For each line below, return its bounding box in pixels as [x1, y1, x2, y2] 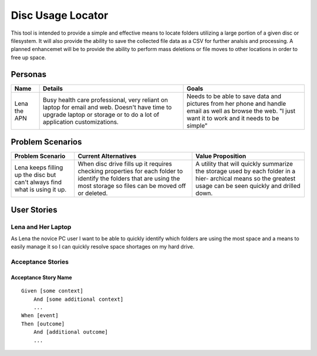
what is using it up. [14, 186, 67, 194]
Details [43, 84, 63, 92]
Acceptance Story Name [11, 274, 73, 281]
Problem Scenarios [11, 137, 82, 147]
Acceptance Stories [11, 258, 69, 266]
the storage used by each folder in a [195, 167, 296, 176]
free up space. [11, 53, 46, 61]
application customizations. [43, 117, 119, 126]
